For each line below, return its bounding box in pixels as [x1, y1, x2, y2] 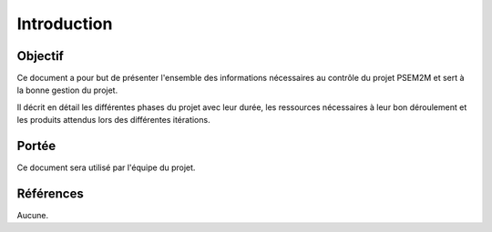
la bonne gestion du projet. [16, 85, 118, 96]
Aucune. [16, 210, 49, 221]
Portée [16, 138, 56, 154]
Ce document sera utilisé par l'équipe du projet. [16, 162, 196, 173]
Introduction [16, 14, 113, 34]
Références [16, 186, 84, 201]
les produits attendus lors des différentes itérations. [16, 115, 210, 126]
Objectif [16, 48, 64, 64]
